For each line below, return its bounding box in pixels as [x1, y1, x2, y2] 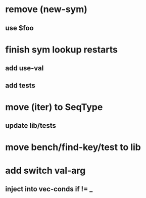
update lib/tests [5, 121, 57, 130]
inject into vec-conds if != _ [5, 184, 93, 193]
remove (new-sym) [5, 4, 87, 15]
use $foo [5, 24, 34, 32]
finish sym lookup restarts [5, 44, 118, 55]
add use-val [5, 64, 44, 73]
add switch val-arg [5, 165, 86, 176]
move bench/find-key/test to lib [5, 141, 141, 153]
